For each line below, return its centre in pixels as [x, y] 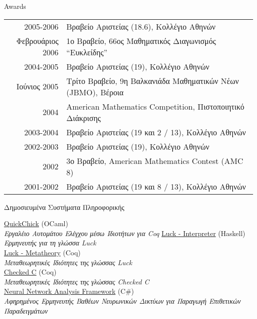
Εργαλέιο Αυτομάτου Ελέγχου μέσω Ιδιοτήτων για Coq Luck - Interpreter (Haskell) [125, 233]
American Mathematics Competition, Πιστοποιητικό [155, 106]
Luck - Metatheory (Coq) [43, 252]
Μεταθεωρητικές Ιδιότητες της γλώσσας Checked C [77, 281]
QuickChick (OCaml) [36, 223]
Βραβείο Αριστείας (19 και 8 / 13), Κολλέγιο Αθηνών [156, 186]
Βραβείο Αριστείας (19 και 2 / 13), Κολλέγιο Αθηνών [156, 132]
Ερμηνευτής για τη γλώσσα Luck [50, 243]
